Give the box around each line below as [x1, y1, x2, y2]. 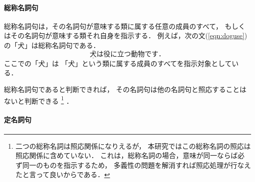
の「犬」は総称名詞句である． [4, 40, 100, 50]
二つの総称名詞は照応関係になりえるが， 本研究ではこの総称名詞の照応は [15, 140, 251, 151]
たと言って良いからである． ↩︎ [15, 169, 110, 180]
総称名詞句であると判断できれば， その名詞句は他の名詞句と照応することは [4, 84, 247, 94]
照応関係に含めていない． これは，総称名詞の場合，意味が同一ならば [15, 150, 238, 160]
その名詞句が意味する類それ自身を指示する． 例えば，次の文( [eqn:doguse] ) [10, 30, 247, 41]
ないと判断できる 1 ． [4, 94, 73, 106]
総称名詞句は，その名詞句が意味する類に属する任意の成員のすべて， [4, 21, 223, 31]
